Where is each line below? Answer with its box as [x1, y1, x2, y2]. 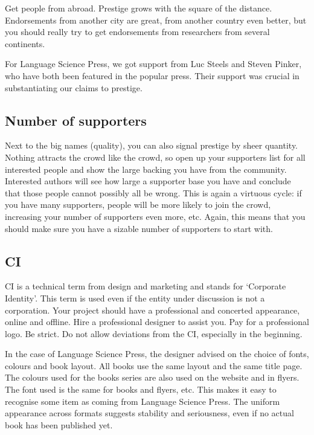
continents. [5, 37, 45, 50]
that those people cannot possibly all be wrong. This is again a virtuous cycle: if [5, 186, 302, 199]
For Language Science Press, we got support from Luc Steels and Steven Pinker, [5, 57, 302, 70]
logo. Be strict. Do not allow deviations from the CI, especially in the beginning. [5, 327, 303, 340]
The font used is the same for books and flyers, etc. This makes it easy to [5, 383, 277, 396]
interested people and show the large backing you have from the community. [5, 163, 287, 175]
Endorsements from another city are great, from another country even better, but [5, 13, 307, 26]
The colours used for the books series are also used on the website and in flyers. [5, 371, 300, 384]
